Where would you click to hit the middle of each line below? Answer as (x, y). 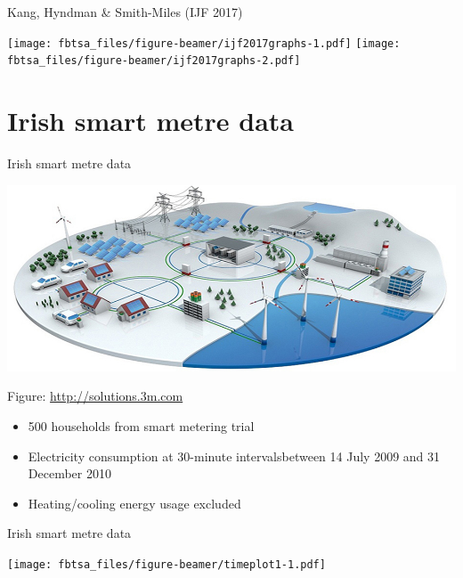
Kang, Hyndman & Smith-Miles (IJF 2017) (125, 12)
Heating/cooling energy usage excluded (134, 503)
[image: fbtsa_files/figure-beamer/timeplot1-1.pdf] (167, 564)
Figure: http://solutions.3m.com (95, 396)
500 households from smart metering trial (141, 425)
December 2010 (69, 473)
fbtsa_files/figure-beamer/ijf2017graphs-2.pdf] (154, 61)
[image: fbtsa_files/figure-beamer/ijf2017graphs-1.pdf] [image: (204, 43)
